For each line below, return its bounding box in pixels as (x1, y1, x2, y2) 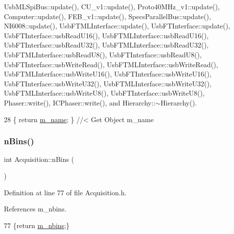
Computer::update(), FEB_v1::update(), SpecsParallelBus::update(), (4, 11, 211, 21)
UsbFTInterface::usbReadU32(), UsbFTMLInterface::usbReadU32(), (4, 40, 209, 50)
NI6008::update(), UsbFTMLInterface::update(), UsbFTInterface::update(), (4, 21, 231, 31)
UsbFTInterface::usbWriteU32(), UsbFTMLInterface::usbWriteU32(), (4, 78, 211, 88)
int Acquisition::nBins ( (4, 154, 74, 164)
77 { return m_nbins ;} (4, 220, 70, 230)
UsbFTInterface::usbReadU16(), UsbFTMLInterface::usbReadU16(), (4, 30, 209, 40)
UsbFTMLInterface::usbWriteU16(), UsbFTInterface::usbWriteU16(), (4, 69, 211, 79)
